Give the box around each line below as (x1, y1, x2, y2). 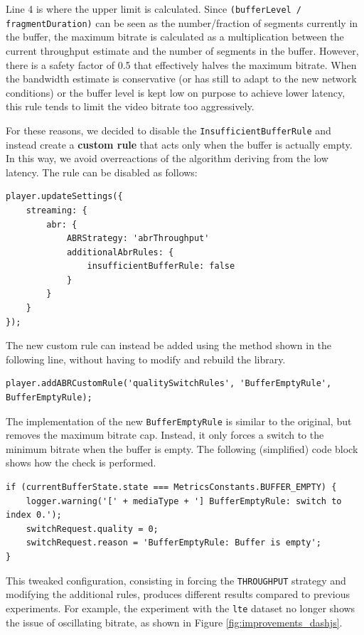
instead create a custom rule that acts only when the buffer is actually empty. (6, 137, 353, 151)
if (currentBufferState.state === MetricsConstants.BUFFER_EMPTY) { (6, 482, 337, 493)
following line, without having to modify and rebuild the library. (6, 351, 286, 366)
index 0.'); (6, 510, 62, 521)
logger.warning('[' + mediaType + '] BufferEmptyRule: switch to (26, 496, 342, 506)
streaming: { (26, 205, 87, 215)
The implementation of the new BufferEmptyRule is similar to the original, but (6, 413, 352, 428)
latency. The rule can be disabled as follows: (6, 164, 198, 179)
